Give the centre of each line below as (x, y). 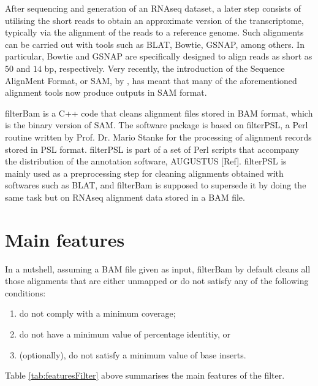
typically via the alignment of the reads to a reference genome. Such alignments (154, 32)
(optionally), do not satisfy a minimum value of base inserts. (133, 354)
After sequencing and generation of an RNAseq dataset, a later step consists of (153, 8)
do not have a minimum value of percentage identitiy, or (125, 334)
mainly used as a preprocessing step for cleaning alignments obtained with (144, 173)
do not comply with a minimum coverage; (97, 313)
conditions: (25, 292)
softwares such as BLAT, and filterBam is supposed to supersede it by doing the (156, 185)
